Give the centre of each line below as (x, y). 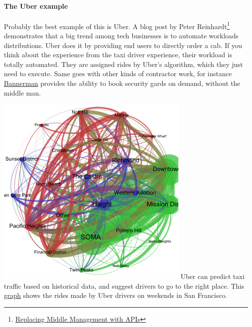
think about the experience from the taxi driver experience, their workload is (118, 55)
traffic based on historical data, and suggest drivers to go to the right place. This (124, 286)
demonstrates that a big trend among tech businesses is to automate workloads (121, 36)
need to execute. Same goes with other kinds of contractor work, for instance (118, 74)
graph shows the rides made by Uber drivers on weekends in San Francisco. (116, 295)
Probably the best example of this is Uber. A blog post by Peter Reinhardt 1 (117, 25)
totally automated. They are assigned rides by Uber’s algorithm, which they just (124, 64)
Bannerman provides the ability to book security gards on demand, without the (122, 83)
